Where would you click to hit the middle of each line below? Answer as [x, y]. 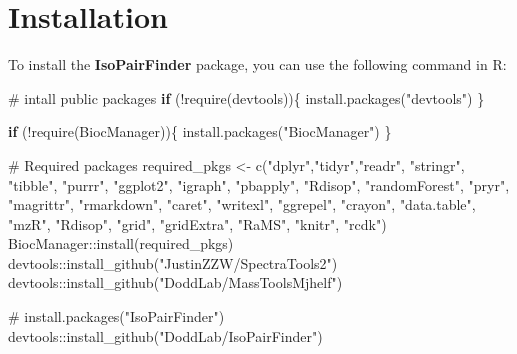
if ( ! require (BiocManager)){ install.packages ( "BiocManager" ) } [200, 131]
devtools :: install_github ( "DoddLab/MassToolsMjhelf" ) [175, 282]
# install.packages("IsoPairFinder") [116, 316]
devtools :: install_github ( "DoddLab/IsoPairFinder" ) [165, 335]
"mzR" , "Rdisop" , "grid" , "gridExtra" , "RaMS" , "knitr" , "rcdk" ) [197, 223]
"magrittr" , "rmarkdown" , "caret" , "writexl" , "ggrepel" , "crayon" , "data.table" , [242, 204]
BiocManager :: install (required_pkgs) [121, 243]
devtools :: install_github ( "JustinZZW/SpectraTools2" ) [173, 262]
